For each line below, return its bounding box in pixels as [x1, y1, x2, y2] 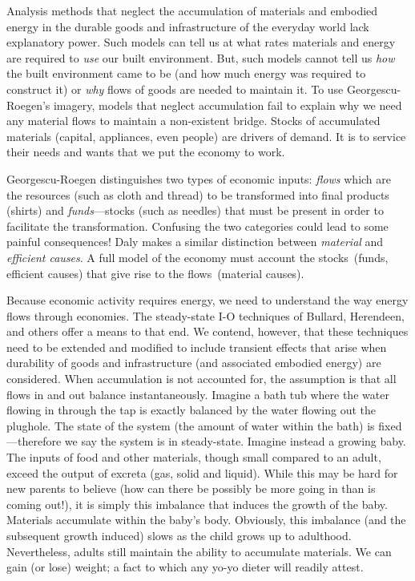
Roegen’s [6, 96, 50, 113]
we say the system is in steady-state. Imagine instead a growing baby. [64, 433, 406, 450]
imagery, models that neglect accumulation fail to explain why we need [53, 96, 402, 113]
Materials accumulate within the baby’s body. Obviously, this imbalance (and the [6, 511, 406, 528]
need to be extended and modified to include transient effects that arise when [6, 338, 387, 355]
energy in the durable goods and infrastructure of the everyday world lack [6, 18, 369, 34]
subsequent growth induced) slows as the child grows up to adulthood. [6, 527, 352, 543]
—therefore [6, 433, 62, 450]
